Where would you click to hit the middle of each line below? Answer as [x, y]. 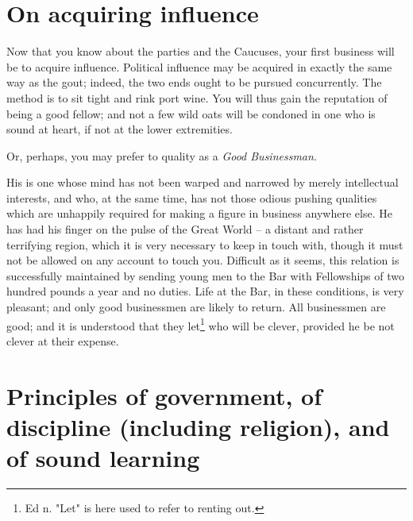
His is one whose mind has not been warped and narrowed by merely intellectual [203, 182]
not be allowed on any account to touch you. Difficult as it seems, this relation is [203, 260]
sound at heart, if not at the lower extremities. [120, 129]
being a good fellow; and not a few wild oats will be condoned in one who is [191, 113]
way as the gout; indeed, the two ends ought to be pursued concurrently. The [194, 82]
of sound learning [103, 458]
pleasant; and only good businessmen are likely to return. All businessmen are [196, 307]
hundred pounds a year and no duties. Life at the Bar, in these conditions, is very [205, 291]
